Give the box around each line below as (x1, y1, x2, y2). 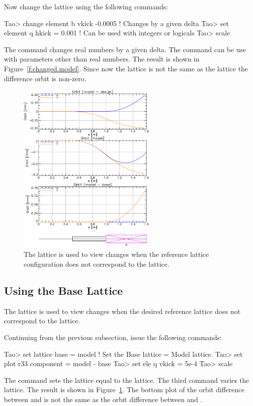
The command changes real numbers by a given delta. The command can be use (4, 44, 246, 54)
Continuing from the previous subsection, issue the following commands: (4, 332, 222, 342)
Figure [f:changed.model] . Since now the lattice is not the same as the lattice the (4, 63, 248, 73)
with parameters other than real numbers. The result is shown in (4, 54, 200, 64)
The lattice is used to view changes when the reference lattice (24, 249, 209, 259)
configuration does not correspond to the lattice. (24, 258, 169, 269)
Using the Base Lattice (4, 282, 123, 298)
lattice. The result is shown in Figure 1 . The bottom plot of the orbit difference (4, 384, 245, 395)
